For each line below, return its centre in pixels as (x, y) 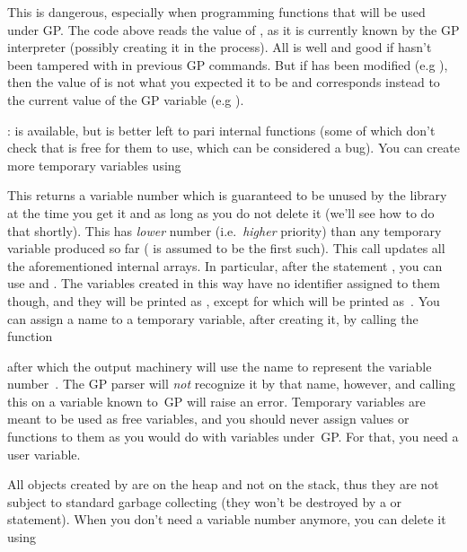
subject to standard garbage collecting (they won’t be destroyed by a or (205, 501)
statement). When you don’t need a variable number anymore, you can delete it (227, 519)
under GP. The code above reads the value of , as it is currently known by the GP (233, 29)
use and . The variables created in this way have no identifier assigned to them (224, 283)
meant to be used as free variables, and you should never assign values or (208, 419)
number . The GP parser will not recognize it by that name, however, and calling (231, 384)
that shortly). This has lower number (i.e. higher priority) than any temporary (225, 230)
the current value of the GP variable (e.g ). (126, 99)
